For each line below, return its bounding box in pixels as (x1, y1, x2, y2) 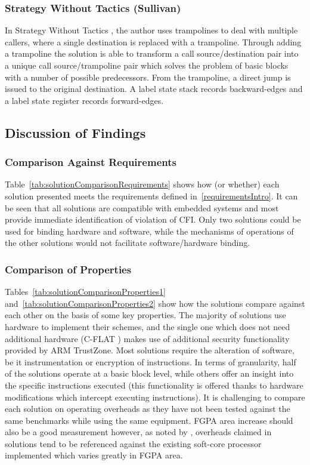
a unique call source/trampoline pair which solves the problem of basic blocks (5, 59, 289, 71)
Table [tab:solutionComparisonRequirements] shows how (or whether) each (5, 178, 280, 190)
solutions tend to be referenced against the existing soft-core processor (5, 437, 262, 449)
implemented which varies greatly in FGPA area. (5, 449, 183, 461)
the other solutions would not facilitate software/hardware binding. (5, 236, 250, 249)
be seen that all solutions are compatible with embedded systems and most (5, 201, 279, 214)
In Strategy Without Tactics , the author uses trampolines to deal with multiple (5, 24, 298, 36)
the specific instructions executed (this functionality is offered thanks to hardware (5, 378, 303, 391)
